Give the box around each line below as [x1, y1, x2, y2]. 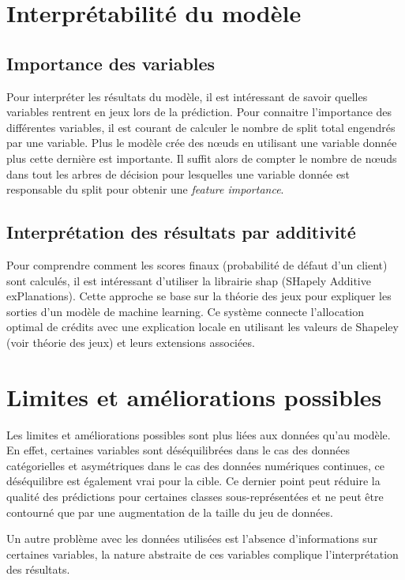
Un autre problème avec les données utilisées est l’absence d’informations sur [6, 530, 378, 547]
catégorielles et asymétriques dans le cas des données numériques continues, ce [6, 457, 385, 473]
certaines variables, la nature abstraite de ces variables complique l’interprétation [6, 545, 399, 562]
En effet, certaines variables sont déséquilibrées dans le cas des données [6, 442, 350, 458]
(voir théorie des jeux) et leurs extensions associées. [6, 333, 255, 350]
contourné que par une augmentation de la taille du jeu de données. [6, 503, 333, 520]
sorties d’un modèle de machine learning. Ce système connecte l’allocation [6, 303, 365, 319]
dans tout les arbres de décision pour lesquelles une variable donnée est [6, 165, 351, 182]
